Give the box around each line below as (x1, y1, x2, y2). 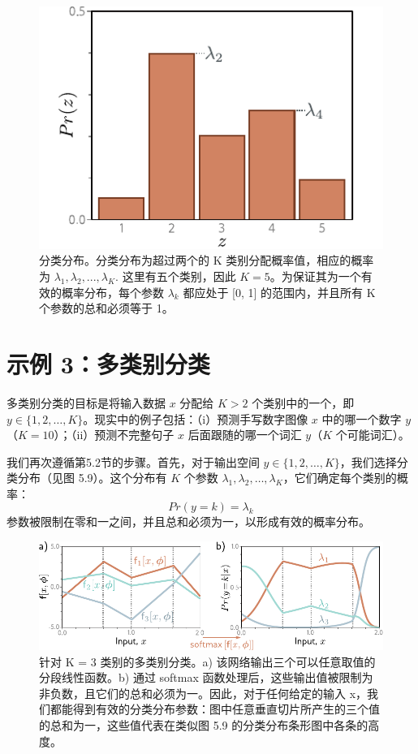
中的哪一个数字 (321, 410, 402, 427)
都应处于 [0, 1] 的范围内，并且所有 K (183, 283, 376, 300)
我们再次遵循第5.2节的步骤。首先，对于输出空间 (6, 453, 260, 470)
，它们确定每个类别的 (282, 469, 397, 486)
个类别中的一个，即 (252, 394, 355, 411)
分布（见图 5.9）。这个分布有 (17, 469, 167, 486)
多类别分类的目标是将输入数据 (6, 394, 166, 411)
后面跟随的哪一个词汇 (187, 426, 302, 443)
